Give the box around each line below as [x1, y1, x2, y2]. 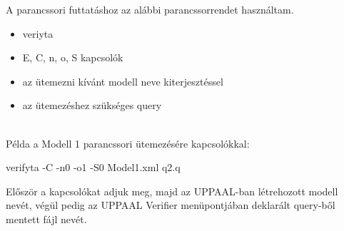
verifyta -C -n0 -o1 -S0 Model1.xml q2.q [6, 160, 181, 175]
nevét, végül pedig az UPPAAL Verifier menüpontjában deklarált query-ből [6, 197, 335, 212]
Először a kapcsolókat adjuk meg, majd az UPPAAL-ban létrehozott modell [6, 183, 338, 198]
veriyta [22, 26, 54, 41]
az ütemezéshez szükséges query [22, 98, 162, 113]
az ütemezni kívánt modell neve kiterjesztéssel [22, 73, 223, 88]
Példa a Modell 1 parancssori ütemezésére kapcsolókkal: [6, 135, 250, 150]
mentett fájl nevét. [6, 211, 87, 226]
